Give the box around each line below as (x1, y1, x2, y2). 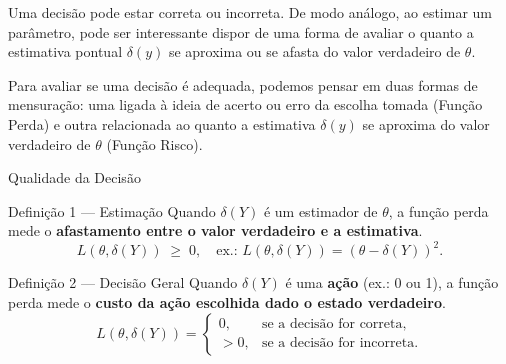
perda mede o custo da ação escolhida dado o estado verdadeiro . (8, 292, 446, 313)
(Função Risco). (106, 133, 203, 154)
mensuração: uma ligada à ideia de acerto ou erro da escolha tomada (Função (8, 94, 483, 115)
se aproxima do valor (362, 113, 490, 134)
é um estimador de (263, 200, 378, 221)
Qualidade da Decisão (8, 167, 141, 188)
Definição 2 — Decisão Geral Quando (8, 272, 238, 293)
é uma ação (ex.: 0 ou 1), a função (285, 272, 499, 293)
